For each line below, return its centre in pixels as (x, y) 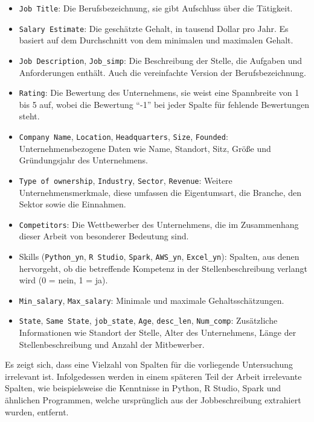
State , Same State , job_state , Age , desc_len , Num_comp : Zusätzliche (148, 320)
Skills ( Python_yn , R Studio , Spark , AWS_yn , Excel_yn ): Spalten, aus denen (159, 256)
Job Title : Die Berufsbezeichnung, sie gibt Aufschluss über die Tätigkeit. (156, 8)
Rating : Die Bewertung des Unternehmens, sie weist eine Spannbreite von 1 (159, 93)
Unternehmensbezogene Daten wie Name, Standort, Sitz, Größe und (145, 148)
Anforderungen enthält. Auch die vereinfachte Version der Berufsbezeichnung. (162, 72)
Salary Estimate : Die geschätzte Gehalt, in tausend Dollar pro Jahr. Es (154, 28)
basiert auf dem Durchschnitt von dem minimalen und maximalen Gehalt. (156, 40)
